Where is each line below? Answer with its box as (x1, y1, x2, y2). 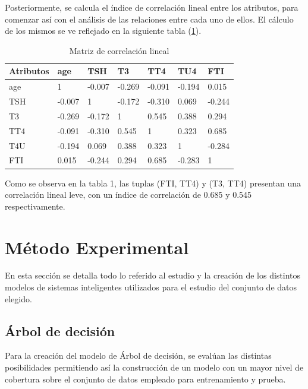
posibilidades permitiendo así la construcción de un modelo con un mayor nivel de (5, 361, 304, 374)
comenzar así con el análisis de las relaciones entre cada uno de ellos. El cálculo (5, 12, 294, 25)
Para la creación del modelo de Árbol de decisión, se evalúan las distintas (5, 349, 272, 362)
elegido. (5, 292, 32, 305)
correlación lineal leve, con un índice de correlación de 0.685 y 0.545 (5, 188, 252, 201)
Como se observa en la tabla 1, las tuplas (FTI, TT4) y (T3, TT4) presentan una (5, 176, 301, 189)
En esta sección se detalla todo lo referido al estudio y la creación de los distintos (5, 269, 301, 282)
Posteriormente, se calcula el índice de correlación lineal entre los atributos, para (5, 1, 298, 13)
